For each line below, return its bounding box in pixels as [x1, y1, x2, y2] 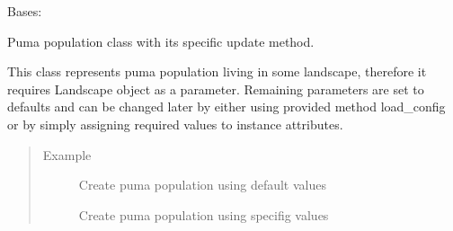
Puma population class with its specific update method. [7, 31, 315, 50]
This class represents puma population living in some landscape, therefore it [7, 62, 427, 81]
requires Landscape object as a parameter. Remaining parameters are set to [7, 79, 424, 98]
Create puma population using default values [78, 175, 326, 194]
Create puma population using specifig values [78, 205, 329, 224]
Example [42, 145, 92, 164]
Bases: [7, 2, 42, 20]
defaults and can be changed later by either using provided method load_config [7, 97, 446, 116]
